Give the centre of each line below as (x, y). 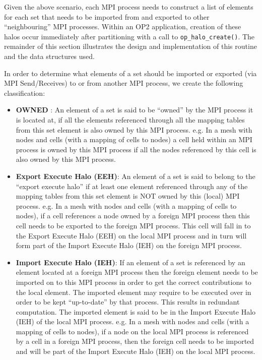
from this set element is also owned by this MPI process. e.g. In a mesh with (134, 129)
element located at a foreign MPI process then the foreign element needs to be (137, 272)
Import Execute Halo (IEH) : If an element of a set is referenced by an (130, 262)
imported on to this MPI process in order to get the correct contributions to (134, 282)
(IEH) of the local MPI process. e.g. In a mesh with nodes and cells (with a (133, 321)
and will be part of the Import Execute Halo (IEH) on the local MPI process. (136, 351)
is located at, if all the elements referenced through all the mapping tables (130, 119)
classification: (25, 93)
